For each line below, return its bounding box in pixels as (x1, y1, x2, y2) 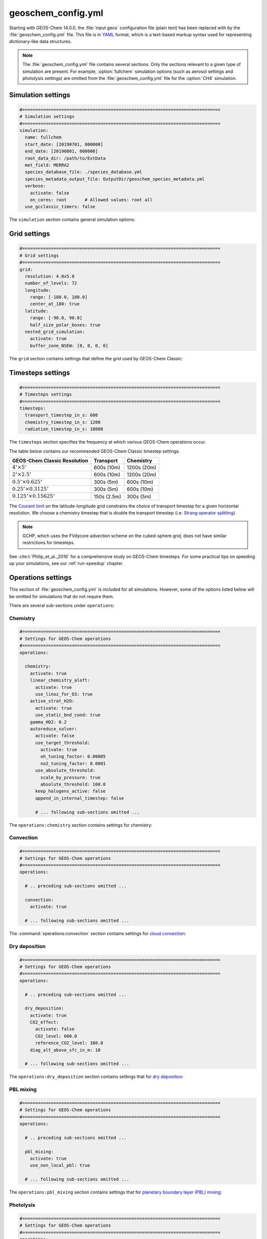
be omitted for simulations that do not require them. (9, 593, 114, 599)
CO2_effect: (30, 1019, 59, 1025)
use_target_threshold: (35, 740, 90, 745)
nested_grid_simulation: (25, 329, 85, 335)
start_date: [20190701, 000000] (25, 141, 103, 147)
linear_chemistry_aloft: (30, 677, 90, 683)
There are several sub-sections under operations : (9, 602, 115, 608)
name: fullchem (25, 134, 62, 140)
